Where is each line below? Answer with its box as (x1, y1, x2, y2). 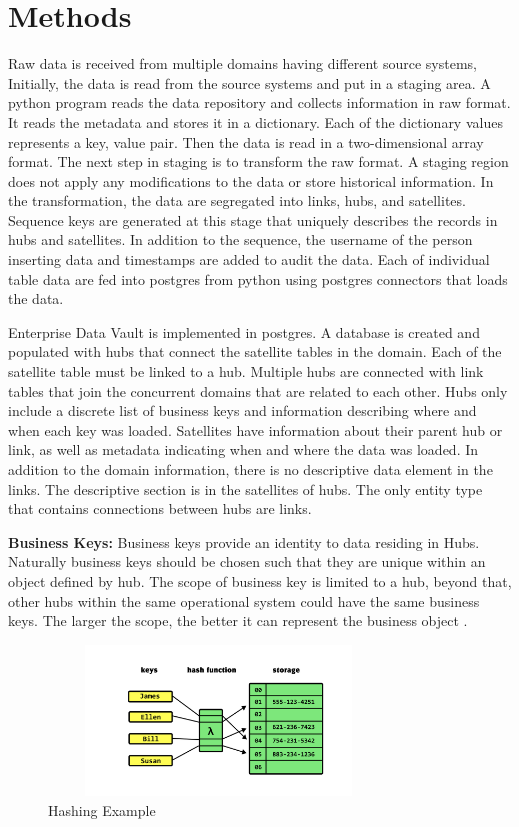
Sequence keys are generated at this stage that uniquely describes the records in (8, 209, 498, 230)
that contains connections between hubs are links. (8, 498, 312, 519)
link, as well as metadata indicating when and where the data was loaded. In (8, 439, 479, 460)
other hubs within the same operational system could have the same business (8, 590, 480, 611)
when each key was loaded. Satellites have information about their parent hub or (8, 419, 503, 440)
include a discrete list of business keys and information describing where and (8, 400, 477, 421)
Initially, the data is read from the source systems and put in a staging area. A (8, 72, 491, 93)
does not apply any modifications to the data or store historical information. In (8, 170, 494, 191)
